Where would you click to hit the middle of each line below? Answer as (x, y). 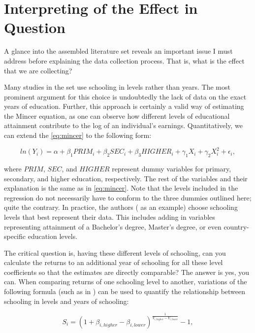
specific (15, 236)
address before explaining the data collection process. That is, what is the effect (124, 60)
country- (236, 226)
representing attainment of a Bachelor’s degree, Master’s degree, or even (113, 226)
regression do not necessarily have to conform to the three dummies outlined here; (128, 197)
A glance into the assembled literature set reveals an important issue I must (118, 51)
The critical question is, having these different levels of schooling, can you (115, 252)
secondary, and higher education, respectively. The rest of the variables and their (126, 178)
